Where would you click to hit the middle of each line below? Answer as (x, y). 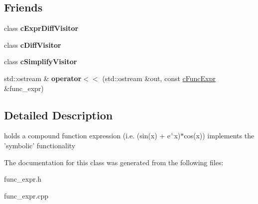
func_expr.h (23, 179)
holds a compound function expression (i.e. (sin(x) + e (87, 136)
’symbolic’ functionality (40, 145)
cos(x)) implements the (219, 136)
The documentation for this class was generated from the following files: (114, 162)
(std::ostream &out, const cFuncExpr (159, 78)
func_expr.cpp (26, 195)
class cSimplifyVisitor (41, 61)
